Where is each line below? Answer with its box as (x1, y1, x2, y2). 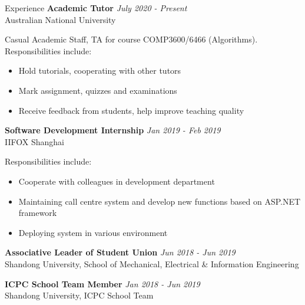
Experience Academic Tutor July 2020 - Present (5, 2, 187, 14)
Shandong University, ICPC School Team (5, 289, 154, 301)
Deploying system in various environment (18, 226, 168, 238)
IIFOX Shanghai (5, 135, 64, 147)
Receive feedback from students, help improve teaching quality (18, 104, 244, 116)
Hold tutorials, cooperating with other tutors (18, 64, 181, 77)
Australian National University (5, 13, 116, 25)
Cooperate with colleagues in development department (18, 175, 215, 187)
